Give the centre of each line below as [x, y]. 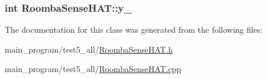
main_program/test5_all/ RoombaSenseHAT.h [89, 49]
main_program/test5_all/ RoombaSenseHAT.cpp [93, 69]
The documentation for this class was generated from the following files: [134, 30]
